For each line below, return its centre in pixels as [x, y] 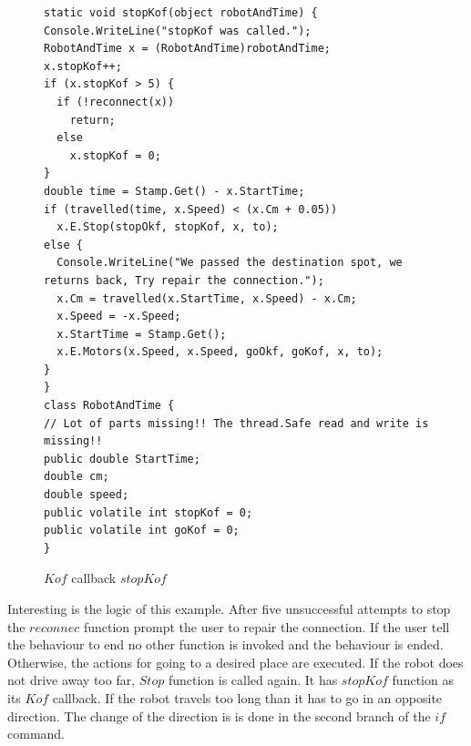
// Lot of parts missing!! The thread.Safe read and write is [236, 423]
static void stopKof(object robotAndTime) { [181, 13]
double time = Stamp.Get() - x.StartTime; [174, 191]
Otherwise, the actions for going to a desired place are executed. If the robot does [235, 662]
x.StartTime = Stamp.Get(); [142, 334]
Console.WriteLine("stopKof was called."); [178, 31]
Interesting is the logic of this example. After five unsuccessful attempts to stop [229, 608]
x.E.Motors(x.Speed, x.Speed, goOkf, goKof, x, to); [220, 352]
